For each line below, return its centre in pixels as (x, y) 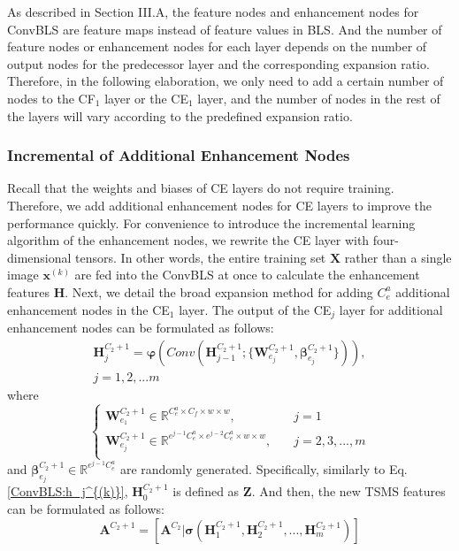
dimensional (39, 257)
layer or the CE (146, 98)
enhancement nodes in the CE (88, 309)
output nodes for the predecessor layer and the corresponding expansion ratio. (218, 63)
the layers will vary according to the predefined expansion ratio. (180, 115)
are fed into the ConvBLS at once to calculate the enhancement (247, 275)
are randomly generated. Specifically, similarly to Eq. (264, 468)
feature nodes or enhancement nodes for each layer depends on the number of (217, 46)
